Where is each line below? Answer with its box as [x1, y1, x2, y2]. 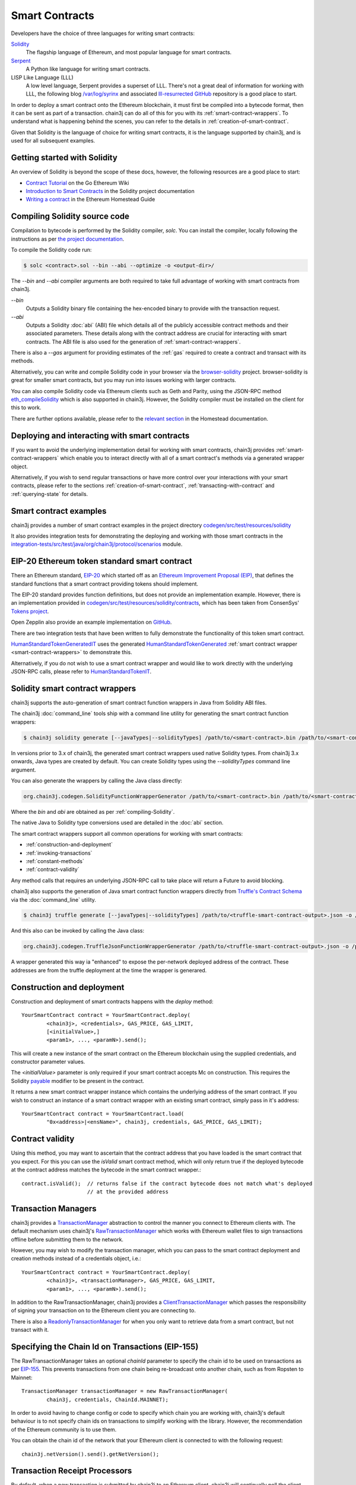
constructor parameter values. [11, 1058, 85, 1066]
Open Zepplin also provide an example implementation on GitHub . [11, 618, 172, 626]
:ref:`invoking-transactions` [26, 849, 93, 857]
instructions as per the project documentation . [11, 235, 125, 242]
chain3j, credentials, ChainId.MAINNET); [46, 1396, 169, 1403]
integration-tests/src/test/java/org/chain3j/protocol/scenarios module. [11, 541, 183, 548]
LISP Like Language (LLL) [11, 74, 74, 81]
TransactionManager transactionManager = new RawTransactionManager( [21, 1388, 228, 1395]
